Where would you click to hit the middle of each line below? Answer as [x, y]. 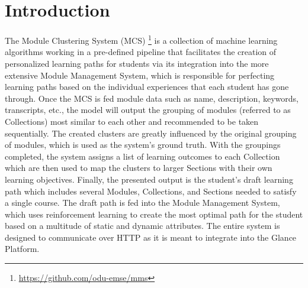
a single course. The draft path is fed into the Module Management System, [142, 203]
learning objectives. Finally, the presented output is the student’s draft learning [149, 179]
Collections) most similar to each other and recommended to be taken [132, 121]
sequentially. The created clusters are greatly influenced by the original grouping [151, 133]
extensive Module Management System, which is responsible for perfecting [140, 75]
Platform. [22, 249]
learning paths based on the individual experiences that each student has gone [147, 87]
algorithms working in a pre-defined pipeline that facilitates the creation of [141, 52]
